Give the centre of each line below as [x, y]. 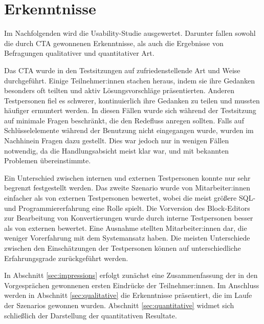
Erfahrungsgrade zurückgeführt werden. [66, 258]
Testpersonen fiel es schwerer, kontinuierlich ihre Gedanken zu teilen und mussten [132, 100]
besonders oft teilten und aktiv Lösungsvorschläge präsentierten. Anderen [119, 90]
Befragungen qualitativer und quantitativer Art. [79, 53]
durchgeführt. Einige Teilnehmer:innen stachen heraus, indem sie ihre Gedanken [129, 80]
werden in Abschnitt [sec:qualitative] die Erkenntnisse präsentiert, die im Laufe [128, 295]
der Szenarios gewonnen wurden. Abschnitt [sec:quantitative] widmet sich [119, 305]
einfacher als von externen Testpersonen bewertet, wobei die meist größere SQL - [130, 198]
